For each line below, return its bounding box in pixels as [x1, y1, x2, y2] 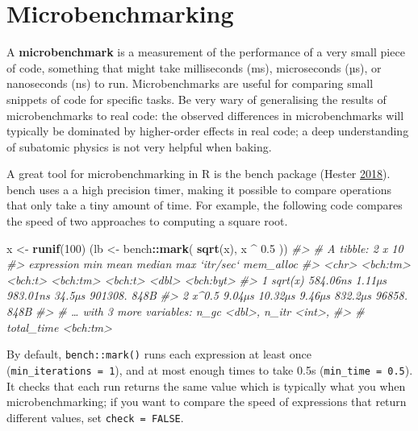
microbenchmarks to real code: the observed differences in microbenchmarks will [6, 106, 404, 123]
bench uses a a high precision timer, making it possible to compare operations [6, 180, 391, 197]
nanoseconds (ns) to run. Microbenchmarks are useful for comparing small [6, 75, 374, 92]
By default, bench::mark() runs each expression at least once [6, 346, 311, 363]
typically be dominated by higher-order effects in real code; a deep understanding [6, 122, 409, 139]
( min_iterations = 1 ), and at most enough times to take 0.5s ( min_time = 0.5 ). [6, 361, 413, 378]
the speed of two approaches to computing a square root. [6, 213, 288, 230]
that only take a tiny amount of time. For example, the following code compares [6, 197, 403, 213]
